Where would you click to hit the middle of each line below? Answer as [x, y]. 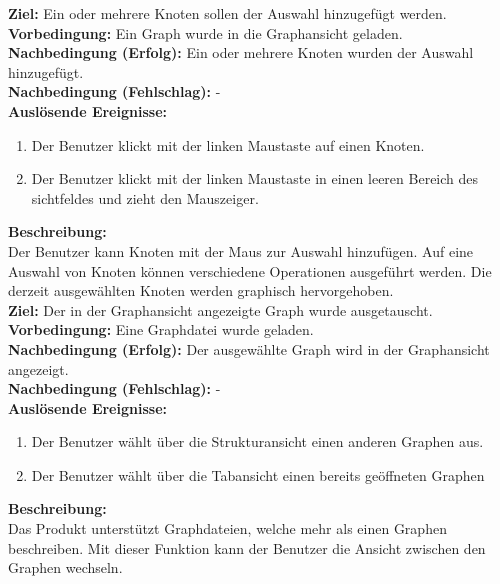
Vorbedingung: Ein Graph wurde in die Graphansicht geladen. [205, 32]
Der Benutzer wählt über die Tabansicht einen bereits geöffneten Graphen [258, 474]
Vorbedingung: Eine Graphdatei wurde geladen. [161, 329]
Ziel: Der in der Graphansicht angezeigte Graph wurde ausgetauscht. [220, 309]
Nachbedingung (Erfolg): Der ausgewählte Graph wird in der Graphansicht [249, 348]
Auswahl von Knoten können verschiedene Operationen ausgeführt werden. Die [250, 270]
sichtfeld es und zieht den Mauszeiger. [145, 197]
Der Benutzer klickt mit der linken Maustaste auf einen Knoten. [228, 144]
